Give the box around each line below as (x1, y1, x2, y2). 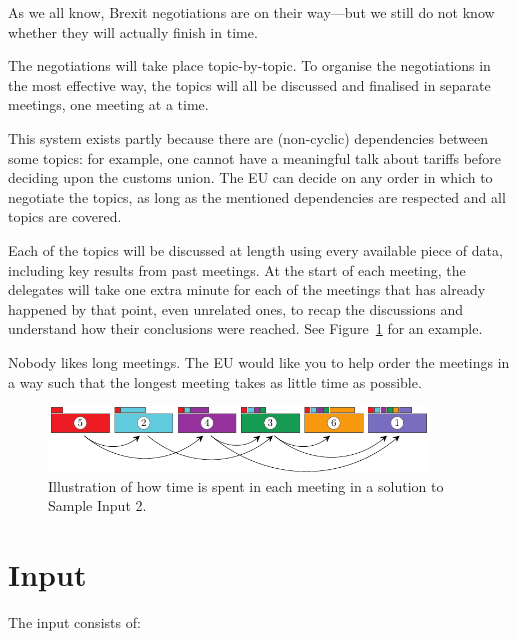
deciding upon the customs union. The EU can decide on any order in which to (8, 167, 493, 188)
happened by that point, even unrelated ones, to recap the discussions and (8, 298, 464, 319)
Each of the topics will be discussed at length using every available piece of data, (8, 239, 503, 260)
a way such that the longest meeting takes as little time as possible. (8, 371, 422, 392)
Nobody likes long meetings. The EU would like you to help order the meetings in (8, 351, 510, 372)
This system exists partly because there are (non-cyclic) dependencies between (8, 127, 489, 148)
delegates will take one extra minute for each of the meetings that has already (8, 279, 486, 300)
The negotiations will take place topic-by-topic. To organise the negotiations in (8, 55, 491, 76)
